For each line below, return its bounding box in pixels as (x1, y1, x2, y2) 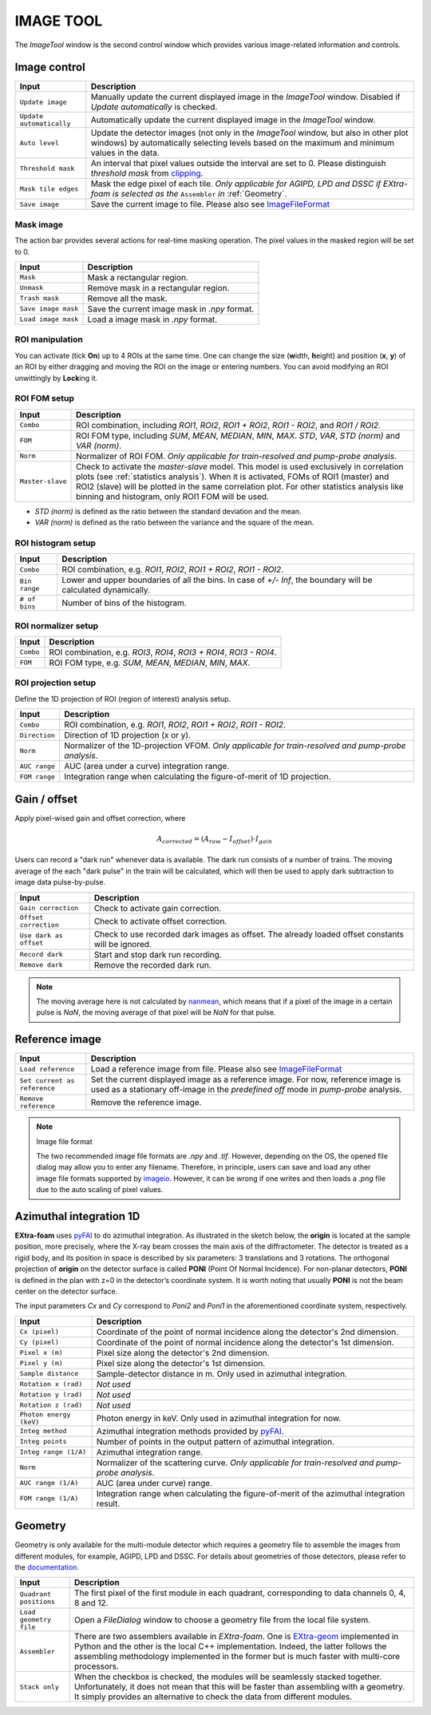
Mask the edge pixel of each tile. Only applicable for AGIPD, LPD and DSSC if (90, 178, 382, 189)
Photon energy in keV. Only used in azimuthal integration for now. (96, 1412, 342, 1424)
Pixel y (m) (19, 1359, 63, 1368)
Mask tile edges (19, 184, 79, 193)
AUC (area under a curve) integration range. (64, 761, 230, 772)
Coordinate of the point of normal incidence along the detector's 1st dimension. (96, 1337, 394, 1348)
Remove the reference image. (90, 1097, 202, 1108)
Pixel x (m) (19, 1349, 63, 1357)
